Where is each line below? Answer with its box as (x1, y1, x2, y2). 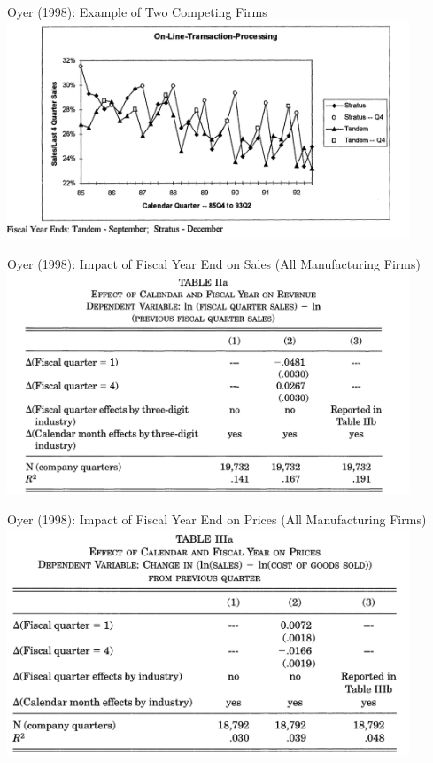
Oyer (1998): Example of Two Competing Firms (7, 3, 267, 20)
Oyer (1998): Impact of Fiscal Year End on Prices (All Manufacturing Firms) (7, 510, 427, 529)
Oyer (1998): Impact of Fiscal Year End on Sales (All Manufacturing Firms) (7, 254, 421, 272)
